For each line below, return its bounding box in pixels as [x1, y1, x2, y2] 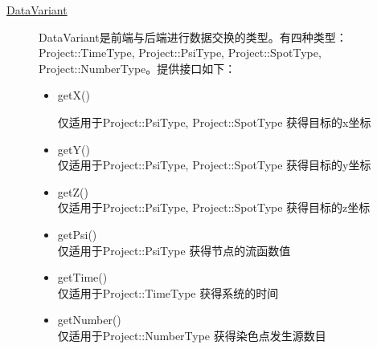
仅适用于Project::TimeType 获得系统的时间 [57, 284, 279, 301]
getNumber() [57, 311, 121, 328]
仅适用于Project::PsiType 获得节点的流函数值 [57, 241, 291, 258]
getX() [57, 87, 90, 103]
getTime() [57, 269, 108, 286]
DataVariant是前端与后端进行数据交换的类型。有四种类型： [39, 28, 347, 45]
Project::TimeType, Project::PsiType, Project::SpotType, [39, 44, 322, 61]
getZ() [57, 183, 88, 200]
